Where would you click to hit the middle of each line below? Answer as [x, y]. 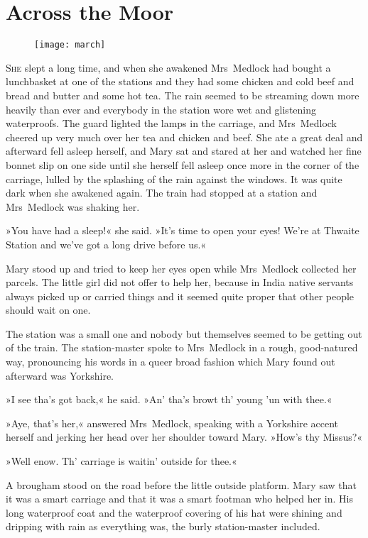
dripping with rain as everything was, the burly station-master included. [163, 526]
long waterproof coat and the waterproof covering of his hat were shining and [174, 512]
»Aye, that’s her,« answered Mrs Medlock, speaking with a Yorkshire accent [172, 423]
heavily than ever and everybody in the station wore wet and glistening [161, 109]
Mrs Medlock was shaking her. [73, 206]
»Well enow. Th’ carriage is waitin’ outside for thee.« [121, 461]
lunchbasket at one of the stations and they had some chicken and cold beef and [180, 81]
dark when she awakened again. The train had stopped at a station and [162, 193]
